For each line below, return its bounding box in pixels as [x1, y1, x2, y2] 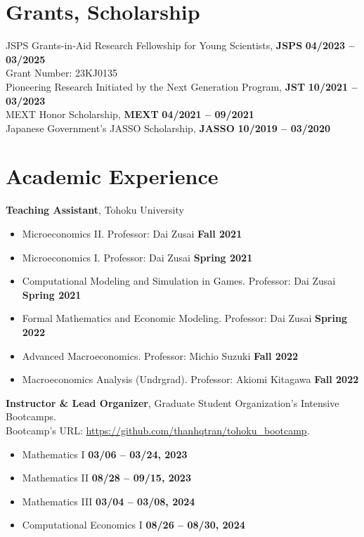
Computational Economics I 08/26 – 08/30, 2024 [22, 517, 245, 532]
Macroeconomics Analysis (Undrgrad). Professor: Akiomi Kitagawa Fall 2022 [22, 372, 359, 387]
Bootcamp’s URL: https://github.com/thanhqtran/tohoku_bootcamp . [6, 422, 310, 437]
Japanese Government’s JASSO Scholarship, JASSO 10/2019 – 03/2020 [6, 120, 331, 135]
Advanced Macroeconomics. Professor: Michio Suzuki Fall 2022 [22, 348, 299, 363]
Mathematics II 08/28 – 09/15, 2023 [22, 470, 191, 485]
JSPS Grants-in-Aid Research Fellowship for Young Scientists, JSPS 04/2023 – [6, 38, 355, 53]
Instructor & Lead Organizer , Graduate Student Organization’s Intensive [6, 395, 339, 410]
